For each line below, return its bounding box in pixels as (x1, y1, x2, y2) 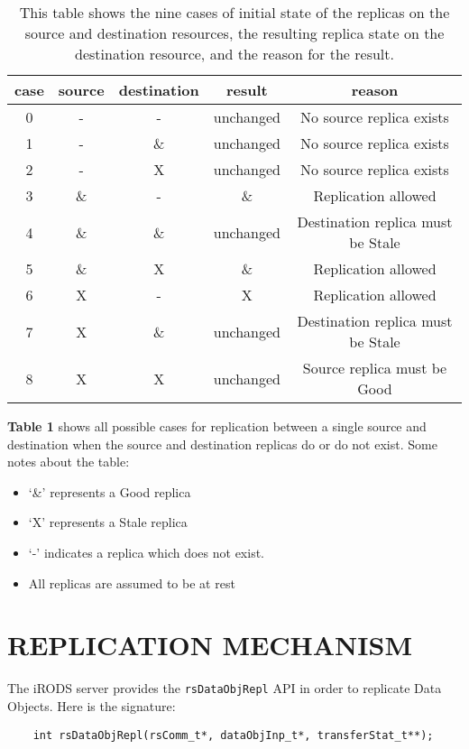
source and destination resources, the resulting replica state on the (24, 23, 445, 43)
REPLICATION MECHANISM (7, 626, 412, 663)
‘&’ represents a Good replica (28, 482, 191, 501)
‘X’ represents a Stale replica (28, 513, 188, 532)
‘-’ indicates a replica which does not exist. (28, 542, 264, 561)
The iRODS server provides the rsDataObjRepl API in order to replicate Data (7, 679, 442, 698)
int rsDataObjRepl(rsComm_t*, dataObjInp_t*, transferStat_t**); (32, 728, 434, 742)
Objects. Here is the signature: (7, 696, 176, 715)
